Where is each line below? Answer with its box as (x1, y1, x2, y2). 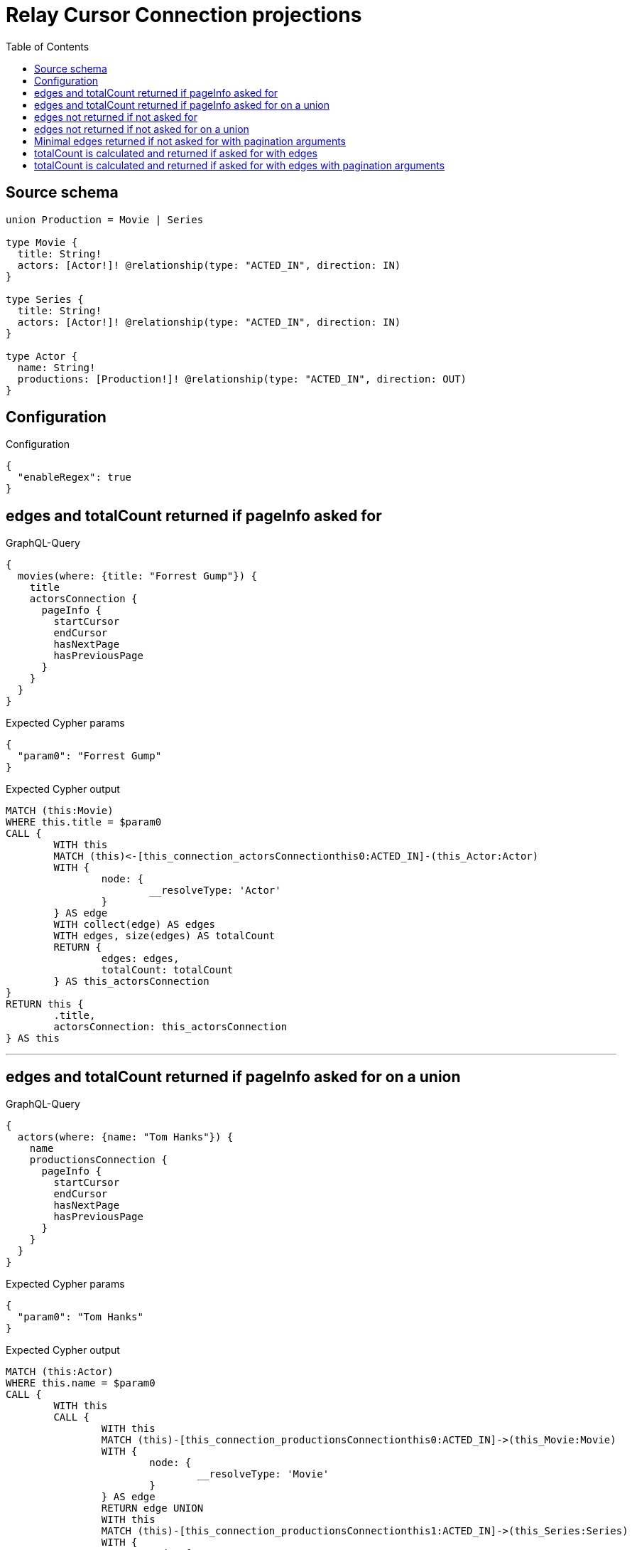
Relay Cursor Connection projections (6, 3, 362, 27)
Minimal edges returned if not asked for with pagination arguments (34, 134, 347, 147)
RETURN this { (6, 998, 84, 1010)
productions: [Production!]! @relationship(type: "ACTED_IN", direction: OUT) (17, 373, 467, 385)
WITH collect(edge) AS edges (53, 919, 216, 931)
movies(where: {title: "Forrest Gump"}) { (17, 570, 258, 582)
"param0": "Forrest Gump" (17, 750, 162, 762)
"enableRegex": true (17, 471, 132, 483)
